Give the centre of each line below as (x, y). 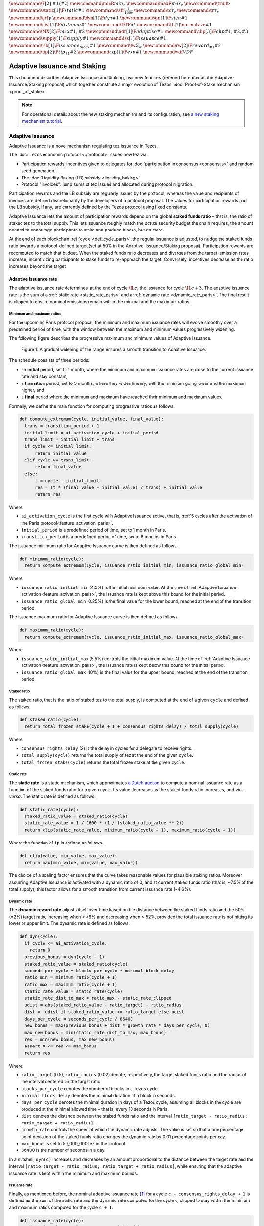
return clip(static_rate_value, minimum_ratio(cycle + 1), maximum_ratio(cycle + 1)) (130, 830)
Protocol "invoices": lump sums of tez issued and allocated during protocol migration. (107, 184)
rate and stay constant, (44, 376)
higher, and (33, 390)
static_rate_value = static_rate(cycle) (74, 991)
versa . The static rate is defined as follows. (52, 796)
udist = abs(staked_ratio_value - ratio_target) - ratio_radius (103, 1005)
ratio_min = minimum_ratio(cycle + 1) (71, 978)
